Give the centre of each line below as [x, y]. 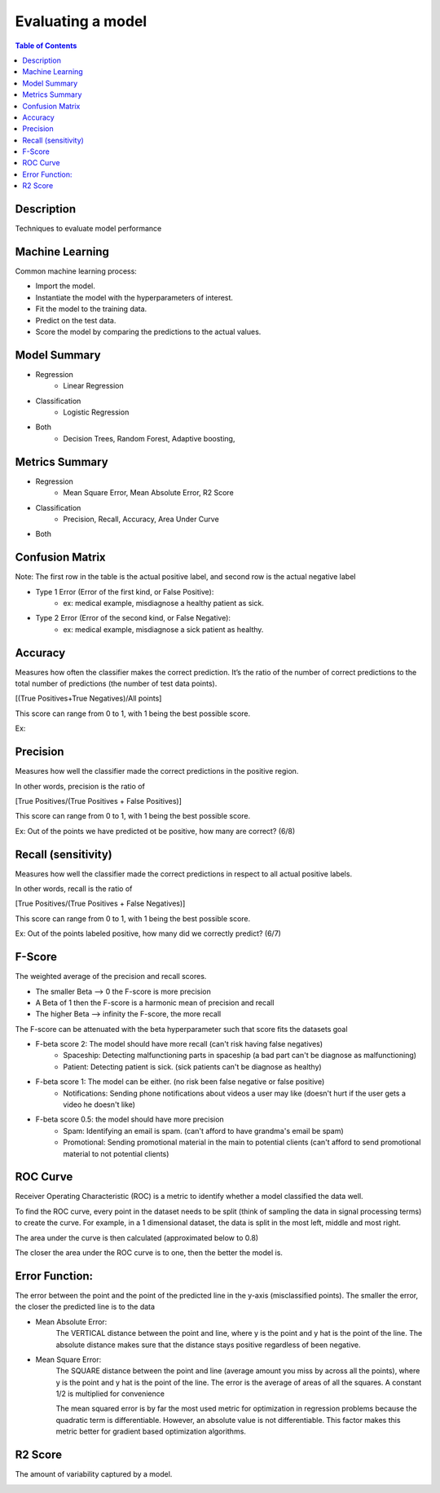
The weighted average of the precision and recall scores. [111, 977]
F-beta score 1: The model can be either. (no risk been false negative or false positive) [180, 1082]
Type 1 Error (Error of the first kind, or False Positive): [125, 591]
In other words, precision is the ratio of [80, 786]
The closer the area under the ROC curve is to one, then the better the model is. [149, 1253]
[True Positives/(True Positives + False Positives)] [99, 801]
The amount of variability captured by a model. [94, 1474]
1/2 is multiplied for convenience [110, 1394]
